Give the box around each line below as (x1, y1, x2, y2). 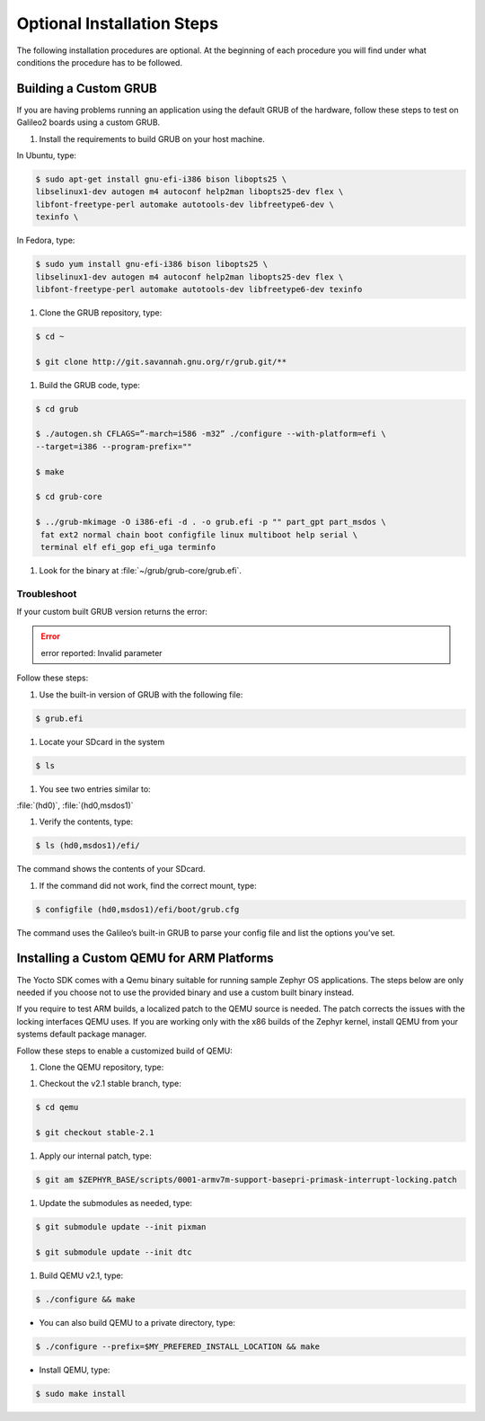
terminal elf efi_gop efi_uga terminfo (40, 542, 216, 552)
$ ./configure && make (35, 1294, 136, 1304)
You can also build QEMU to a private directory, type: (39, 1317, 235, 1328)
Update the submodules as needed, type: (39, 1198, 193, 1209)
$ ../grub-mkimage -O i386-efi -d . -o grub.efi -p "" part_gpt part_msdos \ (35, 517, 386, 528)
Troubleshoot (16, 587, 77, 599)
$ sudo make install (35, 1389, 126, 1399)
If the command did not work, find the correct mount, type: (39, 880, 257, 891)
